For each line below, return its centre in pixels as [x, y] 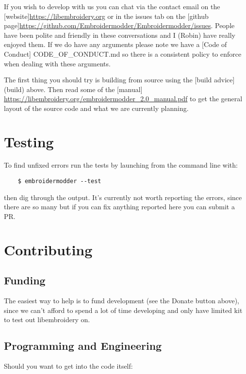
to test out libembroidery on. [47, 319]
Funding [25, 280]
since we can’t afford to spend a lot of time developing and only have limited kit [123, 310]
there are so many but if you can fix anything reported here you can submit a [119, 207]
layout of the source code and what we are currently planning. [96, 108]
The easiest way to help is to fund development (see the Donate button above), [122, 301]
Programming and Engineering [83, 346]
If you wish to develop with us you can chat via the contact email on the [112, 6]
